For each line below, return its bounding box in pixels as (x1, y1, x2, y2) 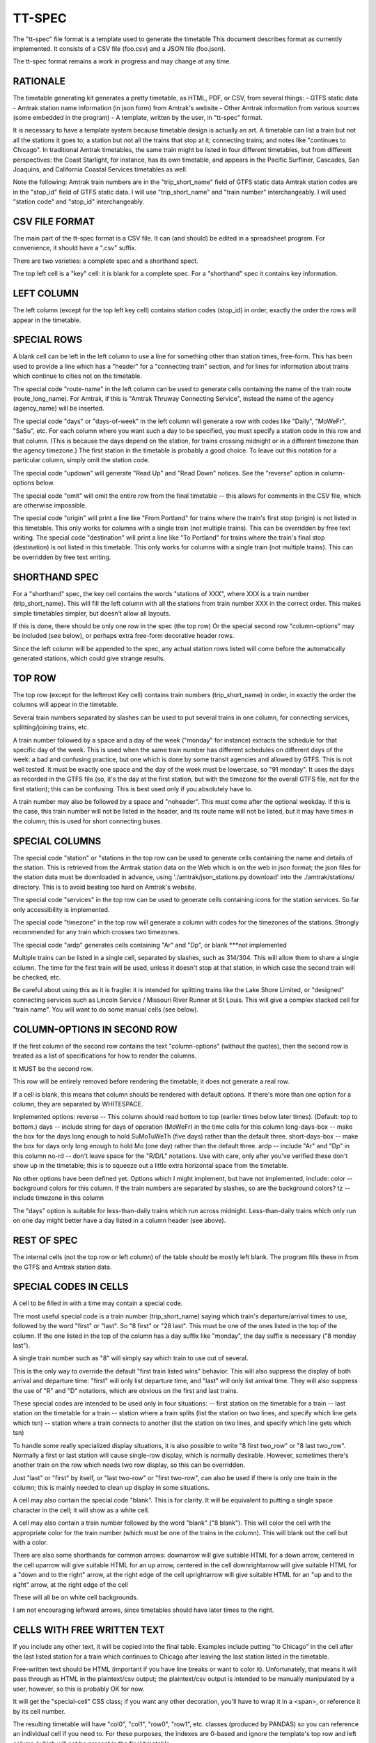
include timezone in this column (13, 1194, 104, 1202)
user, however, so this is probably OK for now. (13, 1684, 145, 1693)
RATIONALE (13, 75, 66, 87)
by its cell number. (13, 1707, 66, 1715)
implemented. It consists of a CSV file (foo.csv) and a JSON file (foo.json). (13, 44, 226, 52)
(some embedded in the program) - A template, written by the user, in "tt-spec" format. (13, 114, 263, 122)
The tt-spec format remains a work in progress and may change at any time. (13, 57, 232, 66)
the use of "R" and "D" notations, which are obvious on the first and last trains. (13, 1386, 239, 1394)
